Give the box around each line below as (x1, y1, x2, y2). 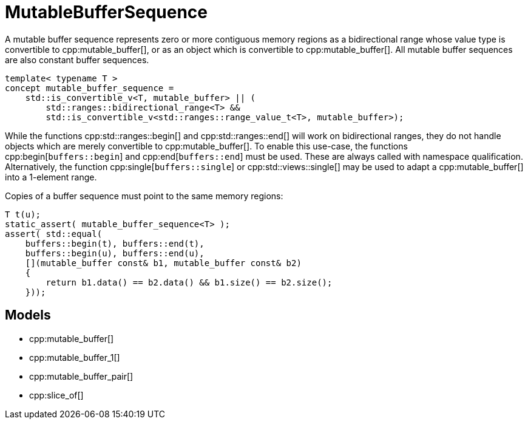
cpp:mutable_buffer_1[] (29, 352, 120, 363)
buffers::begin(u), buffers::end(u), (25, 248, 205, 258)
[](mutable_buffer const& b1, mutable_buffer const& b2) (25, 258, 302, 268)
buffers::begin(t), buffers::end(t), (25, 238, 205, 248)
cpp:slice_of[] (29, 389, 84, 400)
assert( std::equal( (5, 228, 103, 239)
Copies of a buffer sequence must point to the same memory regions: (5, 190, 283, 201)
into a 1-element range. (5, 171, 97, 182)
